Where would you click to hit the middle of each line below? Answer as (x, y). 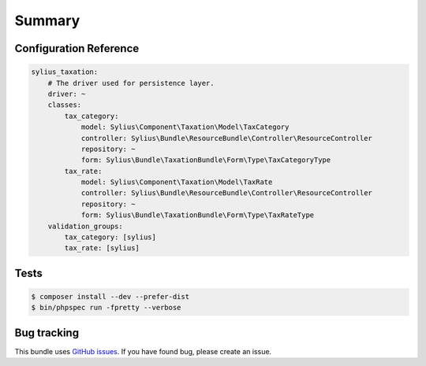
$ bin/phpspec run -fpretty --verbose (106, 308)
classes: (65, 105)
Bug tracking (47, 333)
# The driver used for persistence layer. (131, 83)
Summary (47, 20)
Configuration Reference (77, 48)
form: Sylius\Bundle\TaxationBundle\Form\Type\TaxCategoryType (206, 160)
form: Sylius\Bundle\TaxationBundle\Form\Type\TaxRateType (198, 215)
